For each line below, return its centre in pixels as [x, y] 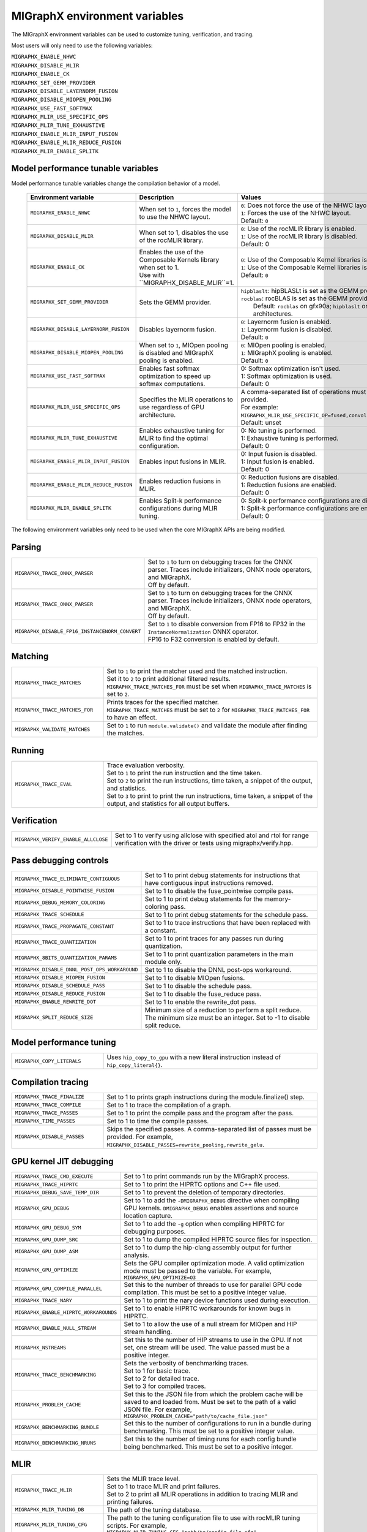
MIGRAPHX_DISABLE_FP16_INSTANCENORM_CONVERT [78, 631]
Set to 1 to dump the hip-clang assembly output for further [208, 1248]
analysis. [137, 1255]
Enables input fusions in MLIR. [183, 461]
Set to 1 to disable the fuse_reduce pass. [203, 994]
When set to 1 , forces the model [185, 209]
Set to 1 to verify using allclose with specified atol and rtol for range [212, 835]
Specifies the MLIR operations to [186, 400]
